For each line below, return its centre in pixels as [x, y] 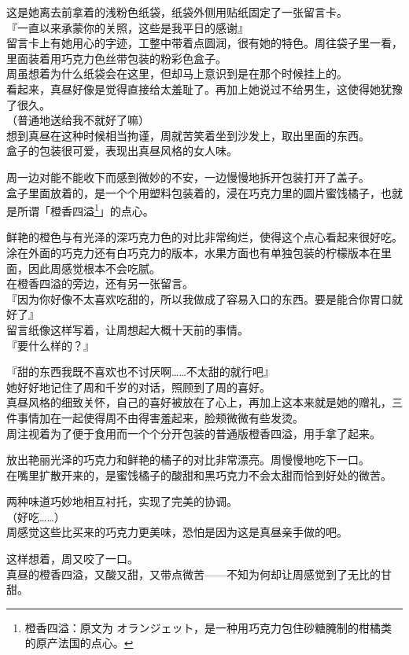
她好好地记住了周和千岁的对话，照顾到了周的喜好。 [138, 386]
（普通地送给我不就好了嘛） [78, 120]
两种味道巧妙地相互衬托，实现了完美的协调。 [122, 501]
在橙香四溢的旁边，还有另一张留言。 [100, 283]
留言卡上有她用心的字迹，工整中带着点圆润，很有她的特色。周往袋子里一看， [204, 43]
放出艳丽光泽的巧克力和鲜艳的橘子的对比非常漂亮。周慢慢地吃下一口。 [188, 460]
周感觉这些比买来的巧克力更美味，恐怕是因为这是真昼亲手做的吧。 [177, 532]
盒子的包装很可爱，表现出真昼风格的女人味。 [122, 151]
